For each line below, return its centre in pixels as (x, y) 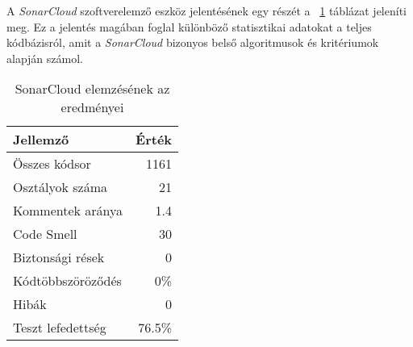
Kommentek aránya (68, 211)
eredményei (92, 107)
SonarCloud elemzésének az (92, 89)
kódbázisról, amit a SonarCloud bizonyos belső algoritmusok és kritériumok (193, 42)
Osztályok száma (60, 187)
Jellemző (41, 140)
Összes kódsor (52, 164)
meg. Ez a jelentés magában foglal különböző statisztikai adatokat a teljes (189, 26)
